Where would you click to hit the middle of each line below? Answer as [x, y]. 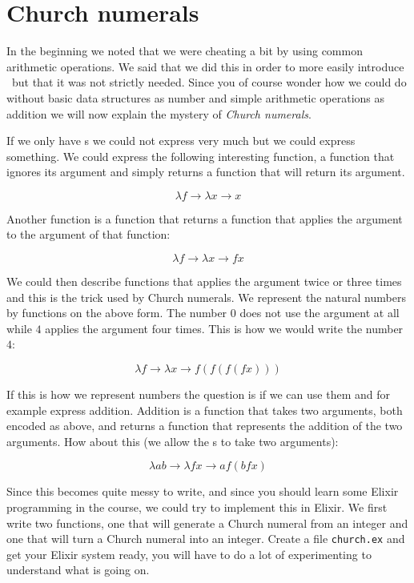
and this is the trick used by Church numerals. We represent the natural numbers [206, 297]
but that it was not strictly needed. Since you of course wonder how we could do [209, 82]
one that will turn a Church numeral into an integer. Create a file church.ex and [206, 539]
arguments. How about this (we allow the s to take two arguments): [173, 441]
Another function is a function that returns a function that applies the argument [205, 218]
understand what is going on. [78, 570]
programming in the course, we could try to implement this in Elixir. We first [197, 507]
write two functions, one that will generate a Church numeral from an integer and [207, 523]
